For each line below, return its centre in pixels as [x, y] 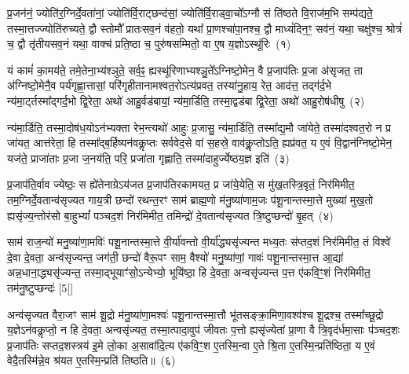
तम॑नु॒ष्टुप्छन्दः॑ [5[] [40, 287]
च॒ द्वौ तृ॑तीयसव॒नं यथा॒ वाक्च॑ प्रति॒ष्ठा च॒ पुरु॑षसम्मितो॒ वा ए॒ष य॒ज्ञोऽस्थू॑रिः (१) [149, 44]
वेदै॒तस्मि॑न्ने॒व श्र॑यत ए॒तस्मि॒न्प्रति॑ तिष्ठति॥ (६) [91, 360]
